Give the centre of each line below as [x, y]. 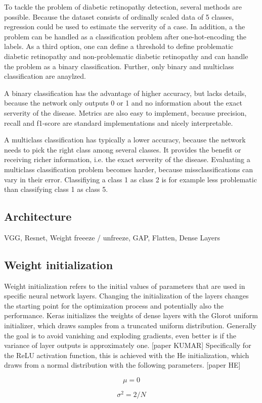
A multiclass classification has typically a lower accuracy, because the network [125, 140]
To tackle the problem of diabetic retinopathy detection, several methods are [123, 7]
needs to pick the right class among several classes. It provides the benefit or [123, 149]
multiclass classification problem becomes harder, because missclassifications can [129, 169]
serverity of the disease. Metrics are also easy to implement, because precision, [125, 112]
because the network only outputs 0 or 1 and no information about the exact [123, 103]
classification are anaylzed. [45, 76]
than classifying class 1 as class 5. [56, 189]
